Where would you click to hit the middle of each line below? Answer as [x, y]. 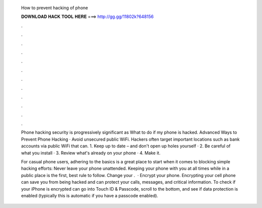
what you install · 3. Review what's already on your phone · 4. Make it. [91, 153]
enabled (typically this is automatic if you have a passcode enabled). [90, 195]
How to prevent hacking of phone [55, 8]
